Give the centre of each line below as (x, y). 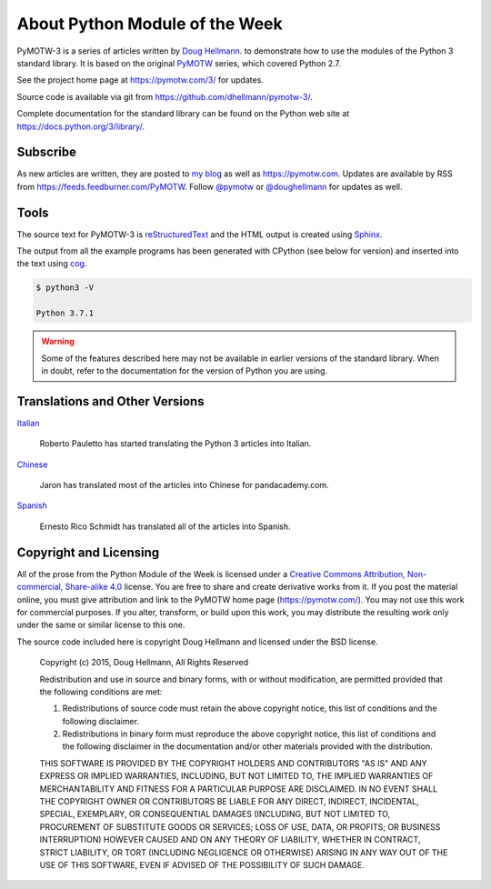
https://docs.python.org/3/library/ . (81, 126)
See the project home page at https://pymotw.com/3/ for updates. (140, 80)
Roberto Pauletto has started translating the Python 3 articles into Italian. (175, 444)
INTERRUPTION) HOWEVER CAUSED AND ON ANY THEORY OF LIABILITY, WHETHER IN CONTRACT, (230, 840)
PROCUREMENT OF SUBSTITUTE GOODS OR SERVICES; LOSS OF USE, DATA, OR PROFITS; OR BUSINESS (240, 826)
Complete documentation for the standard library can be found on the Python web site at (183, 114)
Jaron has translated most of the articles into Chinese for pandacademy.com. (184, 485)
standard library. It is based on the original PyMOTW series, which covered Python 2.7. (179, 63)
